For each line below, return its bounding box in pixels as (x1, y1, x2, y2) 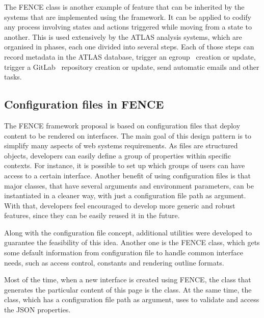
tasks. (4, 71, 22, 82)
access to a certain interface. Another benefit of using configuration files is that (4, 170, 251, 180)
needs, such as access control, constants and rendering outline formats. (4, 257, 224, 268)
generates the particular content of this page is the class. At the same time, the (4, 284, 252, 295)
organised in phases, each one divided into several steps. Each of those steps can (4, 41, 254, 52)
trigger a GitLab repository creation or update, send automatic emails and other (4, 61, 259, 72)
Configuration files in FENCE (4, 96, 164, 112)
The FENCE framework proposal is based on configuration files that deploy (4, 120, 241, 130)
